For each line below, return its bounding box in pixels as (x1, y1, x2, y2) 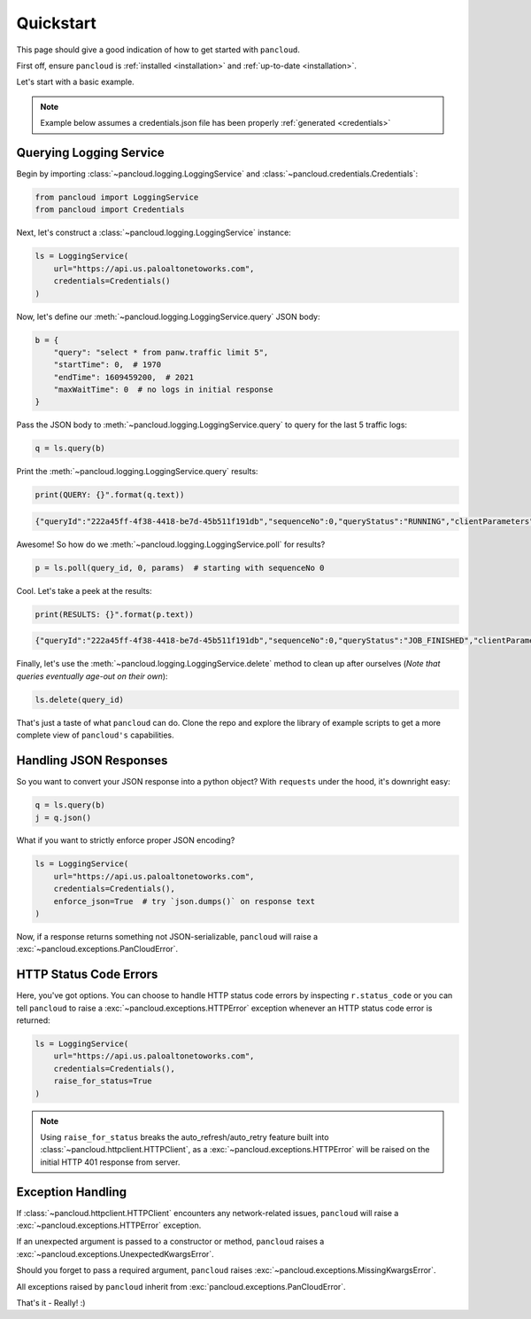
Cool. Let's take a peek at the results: (16, 585, 152, 596)
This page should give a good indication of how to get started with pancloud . (16, 44, 301, 55)
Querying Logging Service (16, 144, 165, 160)
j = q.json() (35, 812, 92, 823)
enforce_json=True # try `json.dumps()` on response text (53, 896, 316, 906)
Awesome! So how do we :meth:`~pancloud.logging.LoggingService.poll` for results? (16, 539, 326, 550)
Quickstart (16, 13, 97, 33)
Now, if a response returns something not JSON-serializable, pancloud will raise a (16, 932, 319, 942)
